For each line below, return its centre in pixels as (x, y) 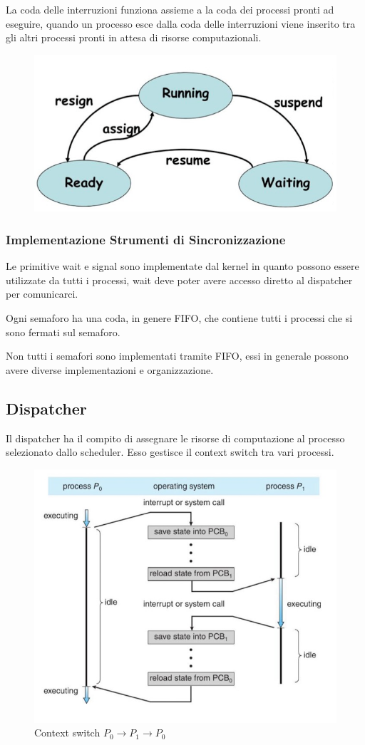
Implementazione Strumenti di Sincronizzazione (146, 239)
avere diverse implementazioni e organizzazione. (110, 369)
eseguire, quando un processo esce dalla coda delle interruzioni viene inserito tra (181, 23)
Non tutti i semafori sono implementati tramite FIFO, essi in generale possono (177, 356)
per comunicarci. (42, 294)
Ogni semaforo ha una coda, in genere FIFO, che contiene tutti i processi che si (179, 317)
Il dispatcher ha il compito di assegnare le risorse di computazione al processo (175, 438)
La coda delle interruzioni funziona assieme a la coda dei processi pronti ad (170, 9)
